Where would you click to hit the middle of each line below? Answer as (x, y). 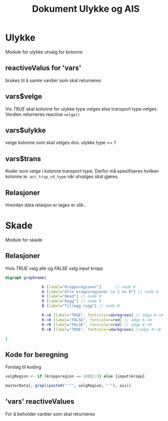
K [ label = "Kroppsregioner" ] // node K (89, 287)
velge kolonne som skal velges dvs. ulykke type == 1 (61, 143)
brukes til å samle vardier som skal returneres (53, 80)
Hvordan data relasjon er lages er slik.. (46, 205)
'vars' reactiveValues (40, 402)
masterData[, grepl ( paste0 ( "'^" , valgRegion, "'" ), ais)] (68, 386)
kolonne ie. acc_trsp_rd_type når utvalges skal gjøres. (62, 177)
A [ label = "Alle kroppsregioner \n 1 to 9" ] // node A (100, 292)
